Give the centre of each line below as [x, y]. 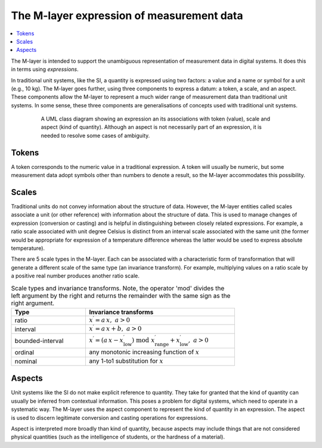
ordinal [24, 353]
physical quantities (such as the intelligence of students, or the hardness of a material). [118, 437]
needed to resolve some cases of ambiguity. [95, 135]
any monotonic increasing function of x [144, 352]
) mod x [143, 340]
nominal [26, 361]
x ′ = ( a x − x [106, 340]
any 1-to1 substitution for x [126, 361]
